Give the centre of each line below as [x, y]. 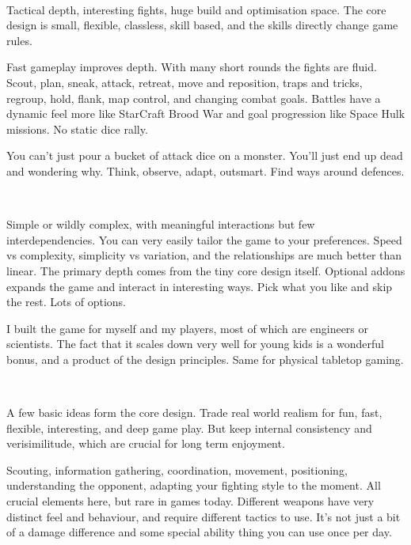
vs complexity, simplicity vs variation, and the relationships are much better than [204, 255]
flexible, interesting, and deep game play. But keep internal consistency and [189, 428]
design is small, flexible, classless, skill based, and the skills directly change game [202, 25]
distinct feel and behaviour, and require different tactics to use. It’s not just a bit [204, 516]
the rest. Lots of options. [66, 302]
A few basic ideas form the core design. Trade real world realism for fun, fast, [194, 413]
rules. [19, 40]
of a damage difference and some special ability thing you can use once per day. [199, 532]
